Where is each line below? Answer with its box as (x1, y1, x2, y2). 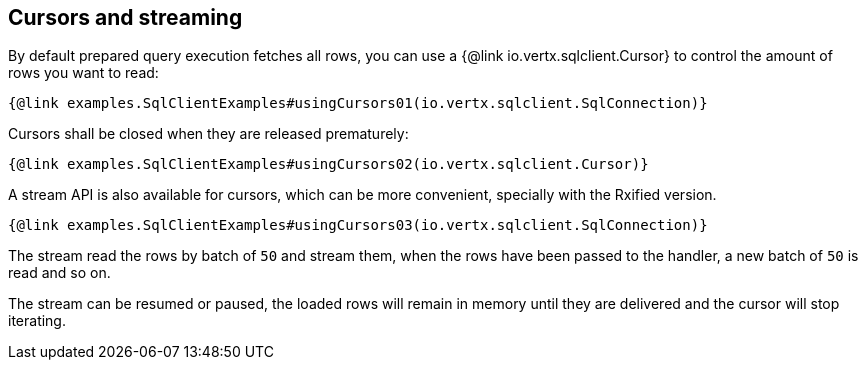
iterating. (8, 312, 66, 330)
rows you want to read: (8, 64, 159, 82)
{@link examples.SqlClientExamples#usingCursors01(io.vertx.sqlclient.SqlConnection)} (8, 95, 708, 112)
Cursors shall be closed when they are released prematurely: (8, 125, 409, 143)
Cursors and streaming (8, 5, 243, 30)
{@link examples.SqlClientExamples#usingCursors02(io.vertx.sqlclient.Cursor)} (8, 156, 649, 173)
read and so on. (8, 264, 111, 282)
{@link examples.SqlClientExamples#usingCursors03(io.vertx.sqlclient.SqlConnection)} (8, 217, 708, 234)
